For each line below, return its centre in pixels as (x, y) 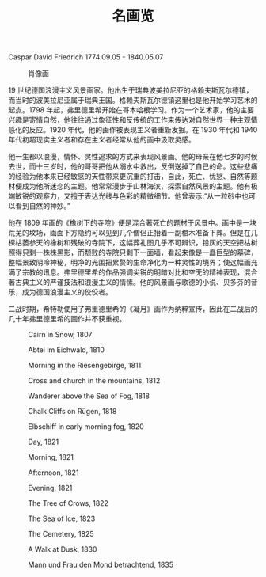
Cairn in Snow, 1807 (60, 335)
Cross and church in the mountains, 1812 (94, 381)
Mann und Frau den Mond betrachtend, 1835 (101, 565)
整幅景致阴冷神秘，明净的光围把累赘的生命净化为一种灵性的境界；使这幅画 (129, 263)
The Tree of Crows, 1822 (68, 503)
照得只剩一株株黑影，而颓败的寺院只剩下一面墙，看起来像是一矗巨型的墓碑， (133, 252)
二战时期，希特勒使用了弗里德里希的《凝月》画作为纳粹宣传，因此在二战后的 (133, 309)
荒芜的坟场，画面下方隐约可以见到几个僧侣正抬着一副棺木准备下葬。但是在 (129, 233)
